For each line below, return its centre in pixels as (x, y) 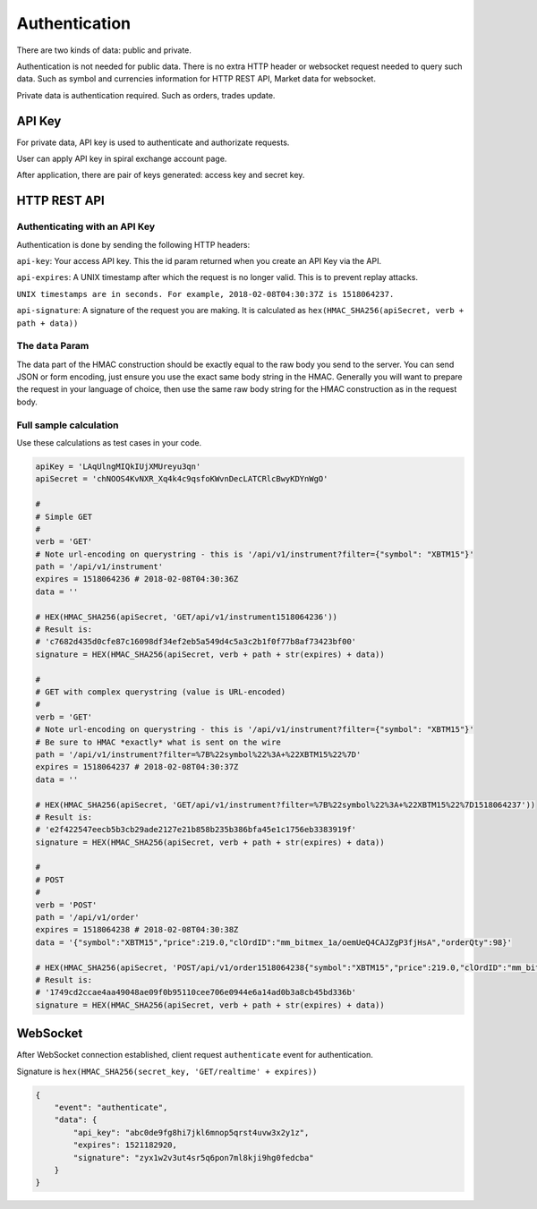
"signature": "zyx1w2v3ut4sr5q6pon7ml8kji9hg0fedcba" (193, 1158)
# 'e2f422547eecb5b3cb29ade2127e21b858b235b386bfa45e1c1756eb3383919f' (196, 830)
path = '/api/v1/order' (88, 918)
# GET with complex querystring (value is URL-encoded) (161, 692)
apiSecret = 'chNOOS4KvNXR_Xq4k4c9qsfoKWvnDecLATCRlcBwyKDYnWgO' (182, 479)
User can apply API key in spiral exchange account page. (122, 159)
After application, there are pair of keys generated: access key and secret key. (161, 175)
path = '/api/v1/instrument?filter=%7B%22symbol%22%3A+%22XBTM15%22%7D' (198, 754)
